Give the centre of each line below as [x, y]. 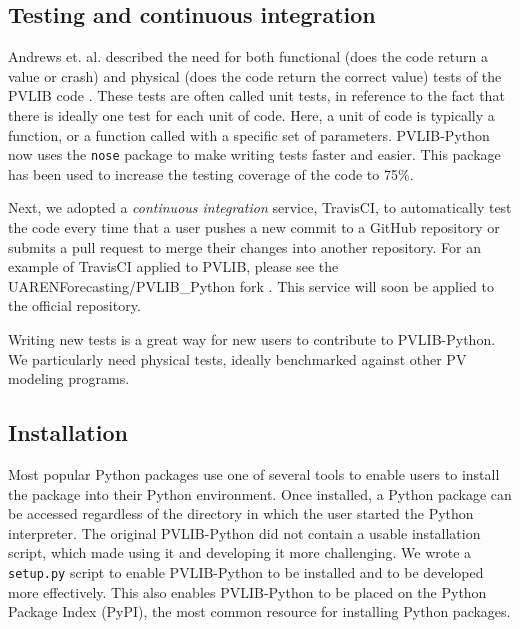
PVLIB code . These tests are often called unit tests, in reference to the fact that [256, 95]
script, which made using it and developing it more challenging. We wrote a [240, 552]
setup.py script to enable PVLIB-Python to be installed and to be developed [246, 571]
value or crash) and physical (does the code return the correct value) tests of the [255, 75]
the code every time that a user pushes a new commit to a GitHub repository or [254, 227]
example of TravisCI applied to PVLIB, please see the [173, 266]
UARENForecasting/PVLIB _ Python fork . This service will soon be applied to [251, 285]
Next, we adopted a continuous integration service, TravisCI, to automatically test [260, 207]
